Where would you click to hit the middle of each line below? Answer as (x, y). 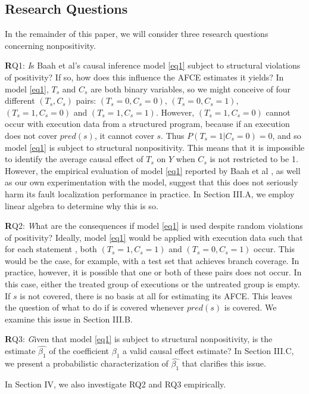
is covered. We (250, 307)
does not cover (31, 135)
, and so (287, 135)
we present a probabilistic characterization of (87, 363)
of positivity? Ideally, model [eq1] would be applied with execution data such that (154, 237)
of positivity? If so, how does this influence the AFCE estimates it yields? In (144, 77)
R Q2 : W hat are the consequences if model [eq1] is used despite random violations (154, 226)
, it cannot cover (124, 135)
